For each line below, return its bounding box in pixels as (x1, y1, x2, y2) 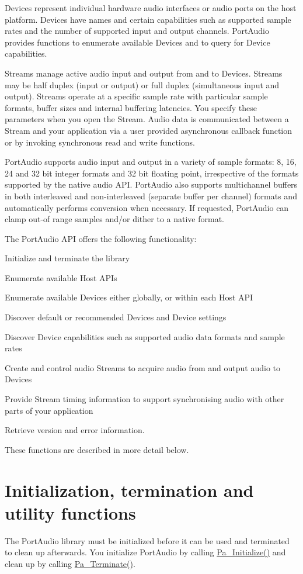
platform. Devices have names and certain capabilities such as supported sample (5, 13, 291, 25)
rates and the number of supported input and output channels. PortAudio (5, 25, 269, 37)
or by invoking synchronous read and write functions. (5, 136, 195, 148)
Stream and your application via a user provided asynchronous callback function (5, 124, 292, 136)
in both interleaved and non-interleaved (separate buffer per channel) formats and (5, 189, 297, 202)
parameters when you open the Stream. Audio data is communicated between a (5, 113, 289, 125)
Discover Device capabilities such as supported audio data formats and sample (5, 330, 285, 343)
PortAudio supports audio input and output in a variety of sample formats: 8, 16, (5, 155, 297, 168)
